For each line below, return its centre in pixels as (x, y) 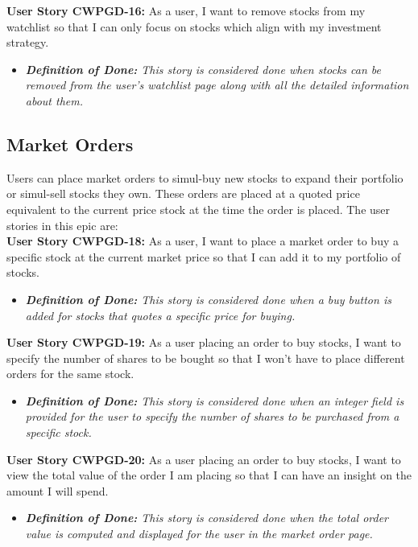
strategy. (28, 42)
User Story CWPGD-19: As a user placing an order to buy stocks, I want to (204, 342)
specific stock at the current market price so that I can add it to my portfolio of (204, 256)
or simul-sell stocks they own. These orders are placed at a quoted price (183, 193)
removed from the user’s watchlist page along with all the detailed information (217, 85)
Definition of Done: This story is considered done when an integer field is (215, 400)
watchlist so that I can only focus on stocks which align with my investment (194, 26)
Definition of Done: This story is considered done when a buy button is (208, 299)
